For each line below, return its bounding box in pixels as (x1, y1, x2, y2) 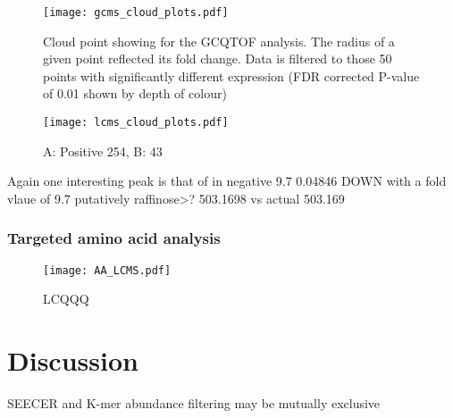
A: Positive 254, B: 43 (43, 141, 163, 160)
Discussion (7, 342, 138, 379)
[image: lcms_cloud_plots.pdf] (43, 116, 229, 130)
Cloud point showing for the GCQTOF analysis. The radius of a (43, 31, 395, 50)
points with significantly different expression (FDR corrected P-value (43, 66, 420, 85)
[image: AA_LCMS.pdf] (43, 263, 172, 277)
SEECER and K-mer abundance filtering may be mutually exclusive (7, 394, 381, 413)
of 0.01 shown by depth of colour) (43, 84, 227, 103)
